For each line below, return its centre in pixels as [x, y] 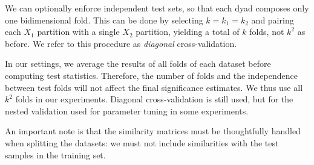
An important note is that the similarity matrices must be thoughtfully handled [153, 131]
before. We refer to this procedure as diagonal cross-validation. [121, 43]
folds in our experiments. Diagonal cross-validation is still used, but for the [154, 99]
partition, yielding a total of [188, 32]
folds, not [267, 32]
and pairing [273, 20]
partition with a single [78, 32]
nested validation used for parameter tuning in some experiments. [127, 111]
